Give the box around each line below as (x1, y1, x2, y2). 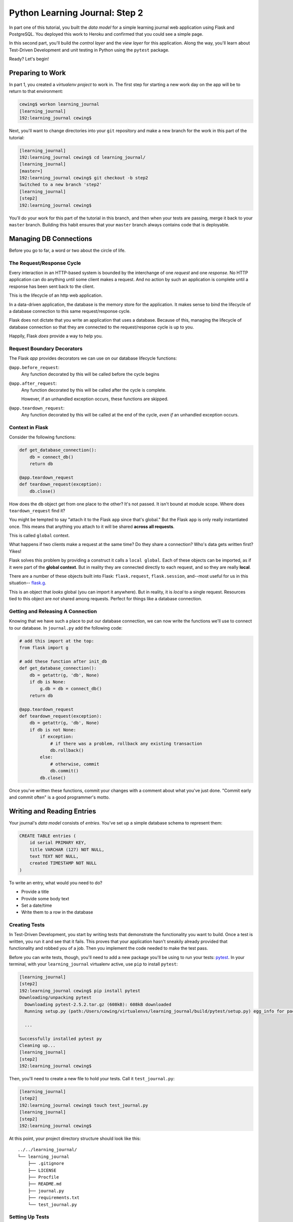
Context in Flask (9, 424, 48, 431)
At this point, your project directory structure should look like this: (9, 1135, 141, 1141)
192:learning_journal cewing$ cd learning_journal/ (19, 154, 146, 160)
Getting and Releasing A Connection (9, 608, 97, 614)
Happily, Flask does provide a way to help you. (9, 333, 103, 339)
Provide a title (21, 889, 49, 895)
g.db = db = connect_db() (40, 686, 102, 692)
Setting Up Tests (9, 1214, 49, 1221)
